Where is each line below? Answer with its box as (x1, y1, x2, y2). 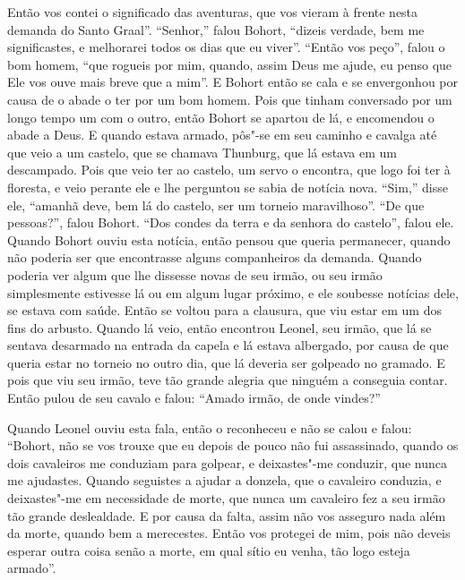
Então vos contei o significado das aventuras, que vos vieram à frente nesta (7, 3, 418, 21)
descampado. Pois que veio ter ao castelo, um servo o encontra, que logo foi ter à (7, 160, 451, 179)
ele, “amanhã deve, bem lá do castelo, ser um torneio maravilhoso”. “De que (7, 195, 425, 214)
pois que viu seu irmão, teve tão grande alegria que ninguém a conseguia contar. (7, 371, 448, 389)
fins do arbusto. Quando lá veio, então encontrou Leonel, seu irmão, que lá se (7, 318, 432, 337)
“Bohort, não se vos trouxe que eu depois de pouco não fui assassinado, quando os (7, 436, 459, 455)
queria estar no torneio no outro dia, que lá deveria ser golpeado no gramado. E (7, 353, 445, 371)
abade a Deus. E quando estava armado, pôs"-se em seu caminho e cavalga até (7, 125, 437, 144)
